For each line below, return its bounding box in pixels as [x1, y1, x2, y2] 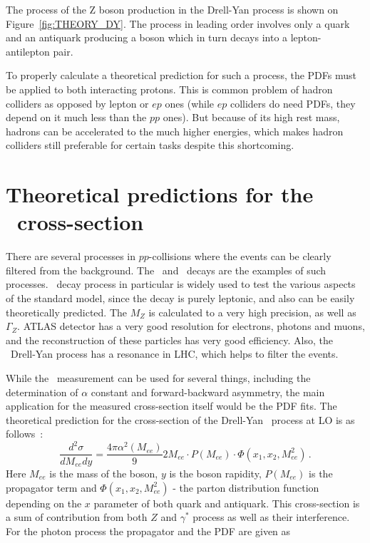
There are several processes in [6, 249, 136, 264]
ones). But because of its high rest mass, [163, 110, 340, 125]
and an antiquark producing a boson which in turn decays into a [6, 30, 288, 45]
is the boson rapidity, [169, 465, 262, 480]
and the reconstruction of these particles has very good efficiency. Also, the [6, 332, 334, 347]
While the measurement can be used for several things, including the [6, 371, 311, 385]
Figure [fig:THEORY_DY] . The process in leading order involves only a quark [6, 16, 350, 31]
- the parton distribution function [173, 480, 319, 495]
